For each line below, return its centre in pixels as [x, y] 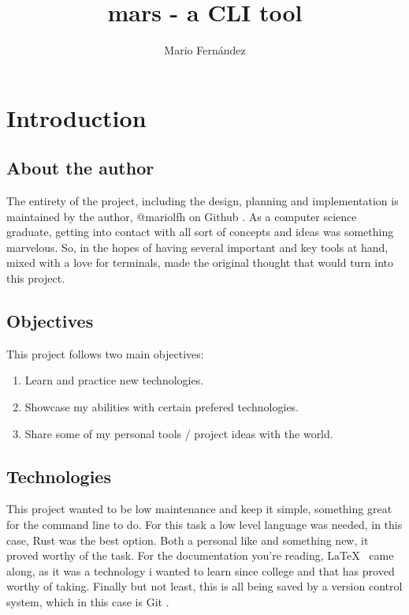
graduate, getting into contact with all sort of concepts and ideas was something [200, 232]
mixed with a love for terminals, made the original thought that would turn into [200, 262]
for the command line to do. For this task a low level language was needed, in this [204, 525]
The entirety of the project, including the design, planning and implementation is [203, 201]
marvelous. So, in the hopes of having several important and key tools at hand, [197, 247]
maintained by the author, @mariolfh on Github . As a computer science [182, 216]
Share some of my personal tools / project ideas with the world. [179, 433]
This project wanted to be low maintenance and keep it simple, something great [199, 509]
